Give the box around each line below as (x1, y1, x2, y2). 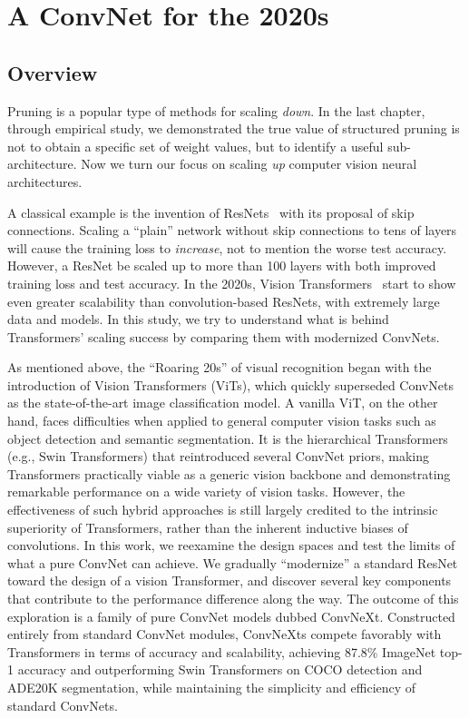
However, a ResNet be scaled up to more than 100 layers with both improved (7, 256, 436, 275)
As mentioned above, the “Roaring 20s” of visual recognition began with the (7, 358, 432, 377)
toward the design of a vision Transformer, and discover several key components (7, 571, 452, 590)
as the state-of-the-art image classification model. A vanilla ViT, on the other (7, 393, 438, 412)
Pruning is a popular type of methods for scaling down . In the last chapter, (7, 101, 425, 120)
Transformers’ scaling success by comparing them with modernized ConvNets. (7, 327, 440, 346)
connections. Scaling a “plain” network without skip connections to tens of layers (7, 221, 457, 240)
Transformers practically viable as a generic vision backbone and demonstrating (7, 464, 451, 483)
